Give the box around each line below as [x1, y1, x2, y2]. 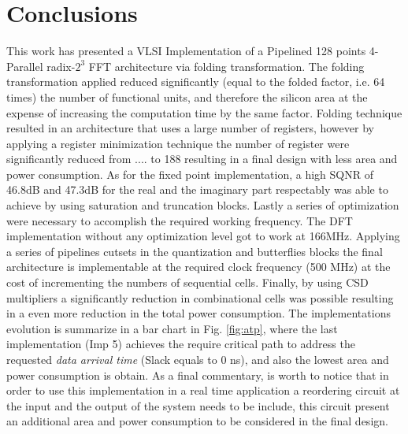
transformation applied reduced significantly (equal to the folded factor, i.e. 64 [6, 73, 385, 90]
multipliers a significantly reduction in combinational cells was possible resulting [6, 289, 394, 306]
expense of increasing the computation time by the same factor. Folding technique [6, 104, 402, 121]
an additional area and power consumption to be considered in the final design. [6, 413, 388, 429]
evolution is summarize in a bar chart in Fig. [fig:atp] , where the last [6, 320, 338, 336]
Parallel [6, 57, 43, 74]
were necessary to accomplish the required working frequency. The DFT [6, 212, 353, 228]
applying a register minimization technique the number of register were [6, 135, 350, 151]
